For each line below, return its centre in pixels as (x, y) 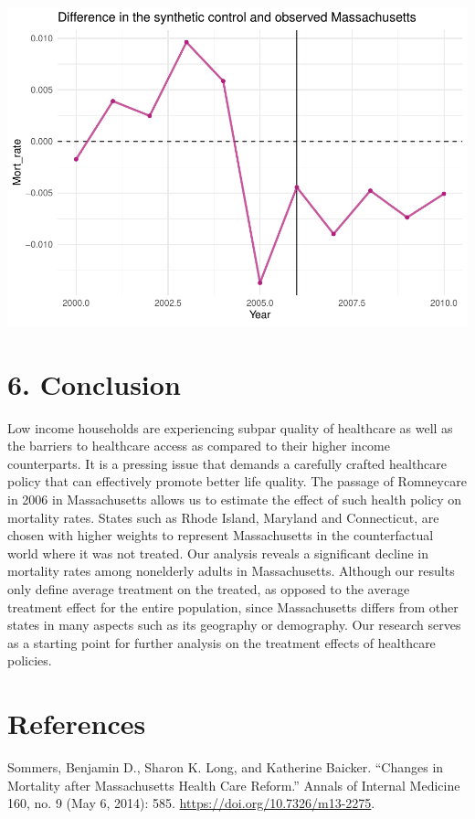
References (77, 723)
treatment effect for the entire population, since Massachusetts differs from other (233, 606)
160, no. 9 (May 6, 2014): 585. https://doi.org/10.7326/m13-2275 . (191, 803)
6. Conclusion (94, 383)
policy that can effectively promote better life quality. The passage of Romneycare (237, 481)
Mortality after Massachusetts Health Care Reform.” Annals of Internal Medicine (234, 785)
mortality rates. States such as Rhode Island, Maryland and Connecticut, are (223, 517)
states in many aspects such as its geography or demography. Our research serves (234, 625)
